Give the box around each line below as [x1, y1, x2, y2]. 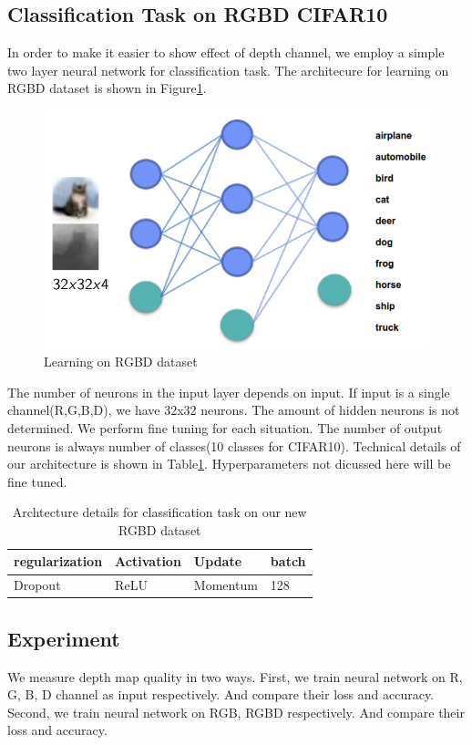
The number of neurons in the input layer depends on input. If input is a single [7, 382, 450, 401]
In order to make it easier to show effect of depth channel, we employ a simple [7, 43, 445, 62]
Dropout [14, 575, 61, 595]
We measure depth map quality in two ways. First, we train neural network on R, [7, 667, 463, 686]
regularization [14, 552, 103, 571]
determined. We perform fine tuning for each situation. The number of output [7, 418, 443, 437]
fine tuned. [7, 471, 67, 491]
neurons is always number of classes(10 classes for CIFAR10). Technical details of [7, 436, 461, 455]
